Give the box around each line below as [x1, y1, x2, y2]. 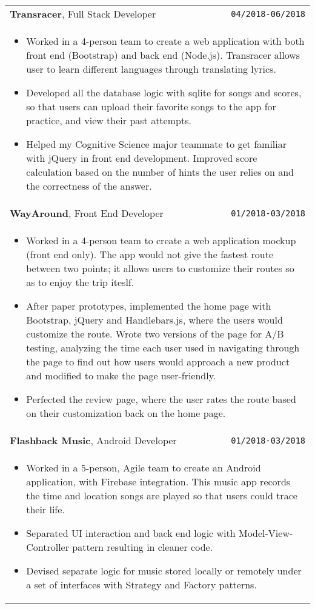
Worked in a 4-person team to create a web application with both [26, 34, 305, 48]
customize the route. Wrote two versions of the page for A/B [26, 327, 284, 341]
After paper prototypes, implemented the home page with [26, 299, 271, 313]
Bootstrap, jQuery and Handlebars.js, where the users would [26, 313, 283, 327]
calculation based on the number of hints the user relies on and [26, 165, 294, 179]
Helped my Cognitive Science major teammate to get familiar [26, 137, 287, 151]
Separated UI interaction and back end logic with [26, 526, 236, 540]
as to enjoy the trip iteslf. [26, 275, 134, 289]
